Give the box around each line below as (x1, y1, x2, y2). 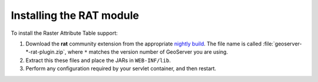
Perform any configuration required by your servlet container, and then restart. (25, 65, 217, 72)
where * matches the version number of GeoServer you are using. (68, 48, 228, 55)
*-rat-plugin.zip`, (25, 48, 67, 55)
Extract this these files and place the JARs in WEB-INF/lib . (25, 57, 171, 64)
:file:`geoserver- (263, 40, 302, 47)
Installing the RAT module (11, 9, 140, 22)
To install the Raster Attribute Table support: (11, 29, 118, 37)
